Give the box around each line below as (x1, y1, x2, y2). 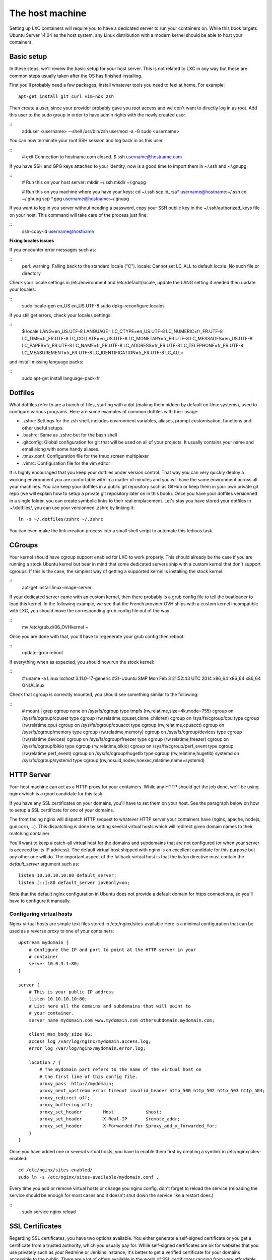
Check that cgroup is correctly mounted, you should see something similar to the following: (9, 691, 199, 698)
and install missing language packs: (9, 358, 84, 365)
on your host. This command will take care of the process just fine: (9, 212, 148, 218)
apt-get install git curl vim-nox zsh (18, 94, 114, 99)
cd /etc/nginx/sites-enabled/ (18, 1167, 93, 1173)
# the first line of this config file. (39, 1074, 138, 1080)
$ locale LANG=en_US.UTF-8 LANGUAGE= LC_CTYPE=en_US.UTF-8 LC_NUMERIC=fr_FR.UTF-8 (22, 328, 223, 335)
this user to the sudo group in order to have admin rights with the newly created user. (9, 112, 186, 118)
